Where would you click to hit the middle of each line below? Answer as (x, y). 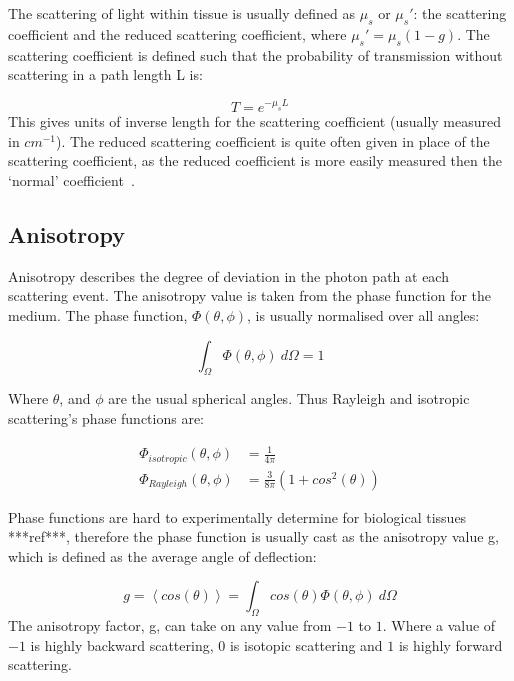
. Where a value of (439, 625)
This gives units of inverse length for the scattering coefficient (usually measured (254, 121)
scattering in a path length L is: (105, 74)
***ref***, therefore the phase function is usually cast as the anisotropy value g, (254, 536)
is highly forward (450, 644)
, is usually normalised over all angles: (363, 315)
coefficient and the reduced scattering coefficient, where (177, 33)
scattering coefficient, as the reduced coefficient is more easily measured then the (255, 160)
